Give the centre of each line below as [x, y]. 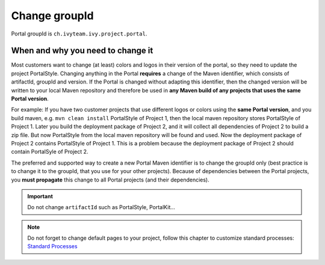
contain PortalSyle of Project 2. [50, 152]
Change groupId [53, 16]
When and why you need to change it [82, 51]
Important [40, 196]
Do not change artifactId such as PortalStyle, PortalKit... [101, 207]
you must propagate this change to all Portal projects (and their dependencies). [110, 180]
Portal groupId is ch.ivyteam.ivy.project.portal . [79, 34]
